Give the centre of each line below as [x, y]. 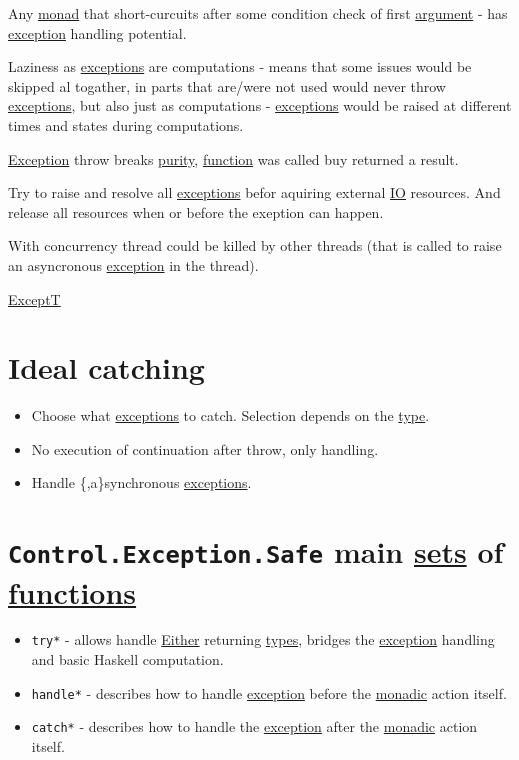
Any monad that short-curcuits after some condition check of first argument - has [258, 13]
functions [72, 591]
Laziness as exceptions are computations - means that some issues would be [240, 66]
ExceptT [34, 298]
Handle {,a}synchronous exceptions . [141, 482]
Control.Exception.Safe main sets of [256, 551]
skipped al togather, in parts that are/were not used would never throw [227, 85]
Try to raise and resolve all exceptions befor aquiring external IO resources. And [254, 192]
